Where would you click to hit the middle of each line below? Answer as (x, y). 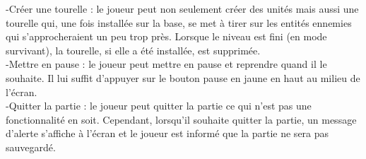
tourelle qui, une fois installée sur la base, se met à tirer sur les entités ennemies (179, 22)
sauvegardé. (31, 147)
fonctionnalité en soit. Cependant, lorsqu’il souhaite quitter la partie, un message (181, 119)
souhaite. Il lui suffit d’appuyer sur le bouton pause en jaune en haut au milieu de (183, 77)
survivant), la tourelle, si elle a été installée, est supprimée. (133, 50)
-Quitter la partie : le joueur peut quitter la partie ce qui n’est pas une (159, 106)
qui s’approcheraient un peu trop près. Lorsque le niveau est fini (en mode (166, 36)
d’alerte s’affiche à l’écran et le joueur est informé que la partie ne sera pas (167, 133)
